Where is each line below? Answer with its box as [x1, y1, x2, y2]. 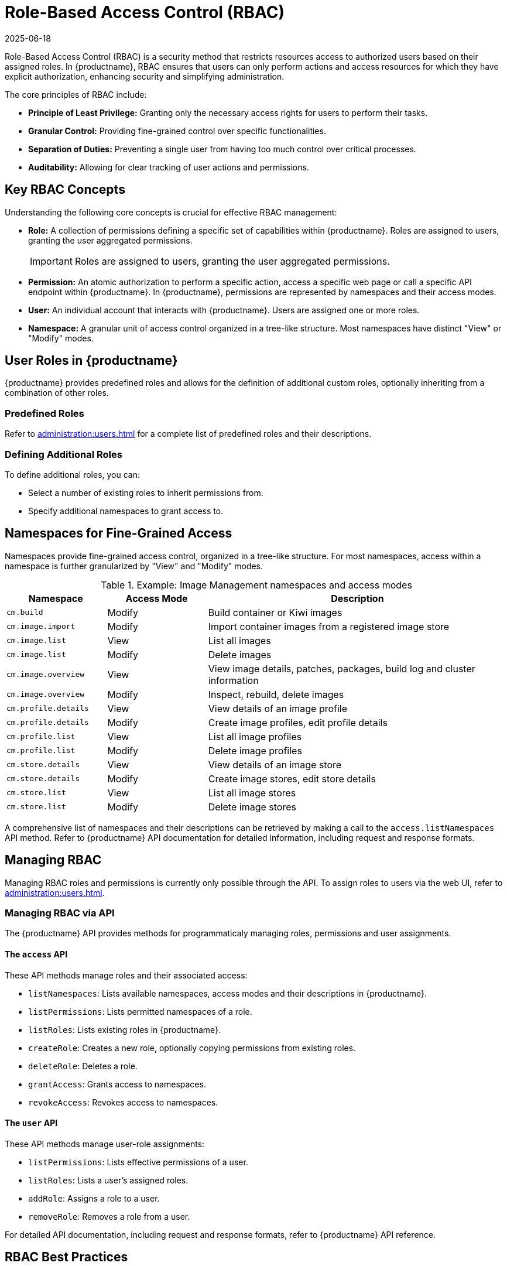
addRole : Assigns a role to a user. [28, 1193, 160, 1203]
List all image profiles [208, 730, 302, 743]
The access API [5, 949, 68, 959]
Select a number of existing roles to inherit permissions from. [28, 487, 263, 498]
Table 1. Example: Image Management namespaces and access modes [101, 579, 412, 591]
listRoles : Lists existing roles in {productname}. [28, 1024, 221, 1035]
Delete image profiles [208, 744, 302, 757]
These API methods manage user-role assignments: [5, 1138, 205, 1149]
